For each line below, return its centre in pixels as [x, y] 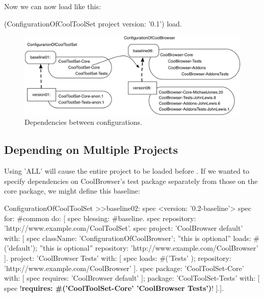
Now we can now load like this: [52, 6]
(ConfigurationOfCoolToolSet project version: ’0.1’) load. [93, 23]
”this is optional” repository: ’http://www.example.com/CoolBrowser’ [149, 248]
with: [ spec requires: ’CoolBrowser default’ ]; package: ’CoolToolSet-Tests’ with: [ [132, 278]
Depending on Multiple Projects [91, 150]
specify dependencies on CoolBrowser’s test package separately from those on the [131, 181]
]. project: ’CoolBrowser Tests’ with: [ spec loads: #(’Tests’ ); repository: [118, 258]
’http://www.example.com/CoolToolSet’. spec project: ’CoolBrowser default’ [124, 228]
